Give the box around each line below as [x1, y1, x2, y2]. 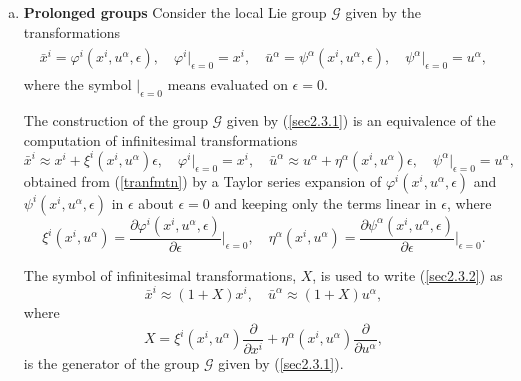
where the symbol [23, 74, 132, 95]
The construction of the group [23, 110, 208, 131]
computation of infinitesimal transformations [23, 129, 298, 150]
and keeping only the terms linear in [214, 192, 437, 213]
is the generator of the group [23, 352, 200, 373]
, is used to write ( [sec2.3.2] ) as [312, 264, 503, 285]
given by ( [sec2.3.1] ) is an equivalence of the [226, 110, 496, 131]
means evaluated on [167, 74, 288, 95]
